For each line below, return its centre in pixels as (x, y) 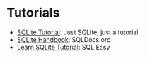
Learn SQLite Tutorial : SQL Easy (63, 47)
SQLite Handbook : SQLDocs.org (64, 39)
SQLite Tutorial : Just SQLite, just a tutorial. (78, 32)
